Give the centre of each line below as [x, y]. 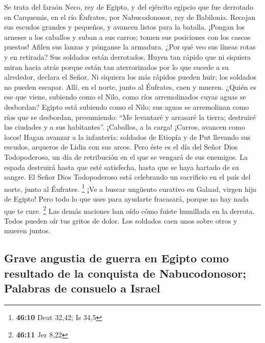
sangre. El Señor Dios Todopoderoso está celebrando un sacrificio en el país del [127, 177]
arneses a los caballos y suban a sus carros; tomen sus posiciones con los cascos [127, 36]
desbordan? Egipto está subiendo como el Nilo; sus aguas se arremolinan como [127, 106]
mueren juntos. [27, 230]
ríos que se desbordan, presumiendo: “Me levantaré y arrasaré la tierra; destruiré [130, 117]
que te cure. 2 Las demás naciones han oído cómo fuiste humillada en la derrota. [129, 210]
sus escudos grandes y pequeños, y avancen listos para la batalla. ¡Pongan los [124, 27]
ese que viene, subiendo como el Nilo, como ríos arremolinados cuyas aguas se [125, 97]
